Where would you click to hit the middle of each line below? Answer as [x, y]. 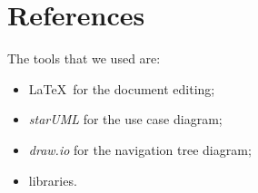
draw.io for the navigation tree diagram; [140, 149]
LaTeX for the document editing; [122, 88]
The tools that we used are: [84, 58]
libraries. [53, 180]
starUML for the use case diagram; [125, 119]
